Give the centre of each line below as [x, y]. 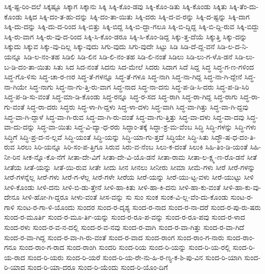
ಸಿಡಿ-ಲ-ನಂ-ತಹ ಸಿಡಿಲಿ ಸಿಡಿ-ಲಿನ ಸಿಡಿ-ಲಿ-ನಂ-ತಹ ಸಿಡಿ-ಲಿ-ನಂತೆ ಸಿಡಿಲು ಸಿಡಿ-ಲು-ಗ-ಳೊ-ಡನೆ [128, 56]
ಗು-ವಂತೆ [14, 106]
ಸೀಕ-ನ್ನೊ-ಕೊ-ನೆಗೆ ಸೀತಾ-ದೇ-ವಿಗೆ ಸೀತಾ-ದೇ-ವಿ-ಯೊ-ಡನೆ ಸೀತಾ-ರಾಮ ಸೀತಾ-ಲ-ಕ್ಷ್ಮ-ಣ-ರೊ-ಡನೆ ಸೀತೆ [140, 156]
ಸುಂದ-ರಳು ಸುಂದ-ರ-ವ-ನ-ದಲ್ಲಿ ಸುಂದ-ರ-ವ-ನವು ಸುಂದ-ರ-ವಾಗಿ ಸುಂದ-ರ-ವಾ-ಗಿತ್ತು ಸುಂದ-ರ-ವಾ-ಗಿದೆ [124, 227]
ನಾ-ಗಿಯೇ [16, 86]
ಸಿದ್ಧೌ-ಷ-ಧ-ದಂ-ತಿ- [234, 136]
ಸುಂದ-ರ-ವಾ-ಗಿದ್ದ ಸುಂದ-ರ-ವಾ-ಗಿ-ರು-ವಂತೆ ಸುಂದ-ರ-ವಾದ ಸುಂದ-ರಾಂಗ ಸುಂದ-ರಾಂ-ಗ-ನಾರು [114, 237]
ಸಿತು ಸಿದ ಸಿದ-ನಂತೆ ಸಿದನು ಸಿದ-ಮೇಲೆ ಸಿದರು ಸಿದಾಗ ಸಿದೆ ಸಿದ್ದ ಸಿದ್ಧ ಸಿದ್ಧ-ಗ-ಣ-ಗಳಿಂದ [154, 66]
